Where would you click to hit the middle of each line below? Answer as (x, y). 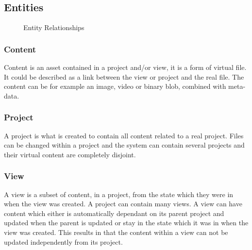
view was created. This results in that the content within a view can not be (116, 232)
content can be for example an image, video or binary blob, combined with (115, 86)
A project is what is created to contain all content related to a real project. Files (124, 135)
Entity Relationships (54, 27)
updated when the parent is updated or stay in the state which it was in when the (126, 223)
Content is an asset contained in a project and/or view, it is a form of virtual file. (125, 67)
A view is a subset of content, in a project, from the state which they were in (119, 194)
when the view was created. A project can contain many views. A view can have (123, 204)
